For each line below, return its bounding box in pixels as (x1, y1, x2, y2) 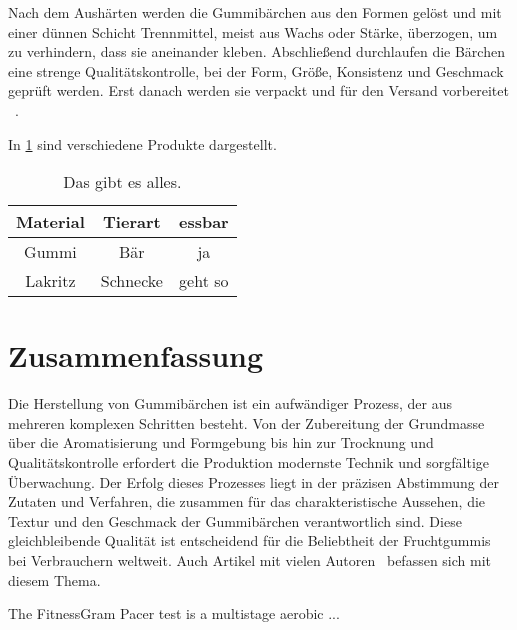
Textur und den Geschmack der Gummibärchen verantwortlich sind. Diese (8, 510, 462, 531)
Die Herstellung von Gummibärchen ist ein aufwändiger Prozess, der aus (8, 393, 453, 414)
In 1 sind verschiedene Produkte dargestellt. (8, 133, 277, 154)
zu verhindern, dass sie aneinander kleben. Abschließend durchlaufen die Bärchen (8, 41, 505, 62)
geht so (179, 269, 229, 293)
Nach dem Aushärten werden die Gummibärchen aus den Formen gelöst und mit (8, 2, 502, 22)
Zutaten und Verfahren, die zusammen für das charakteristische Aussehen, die (8, 491, 486, 512)
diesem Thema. (8, 569, 101, 590)
